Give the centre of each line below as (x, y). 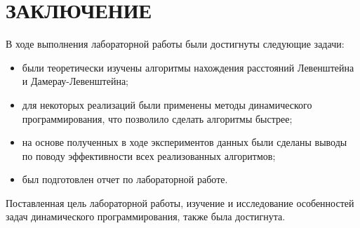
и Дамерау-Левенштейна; (75, 81)
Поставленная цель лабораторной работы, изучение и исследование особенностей (180, 202)
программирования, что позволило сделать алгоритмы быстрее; (157, 118)
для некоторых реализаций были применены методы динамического (167, 104)
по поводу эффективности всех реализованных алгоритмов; (149, 155)
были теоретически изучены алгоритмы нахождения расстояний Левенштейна (188, 67)
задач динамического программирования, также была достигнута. (146, 216)
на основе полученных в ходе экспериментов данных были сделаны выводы (185, 142)
